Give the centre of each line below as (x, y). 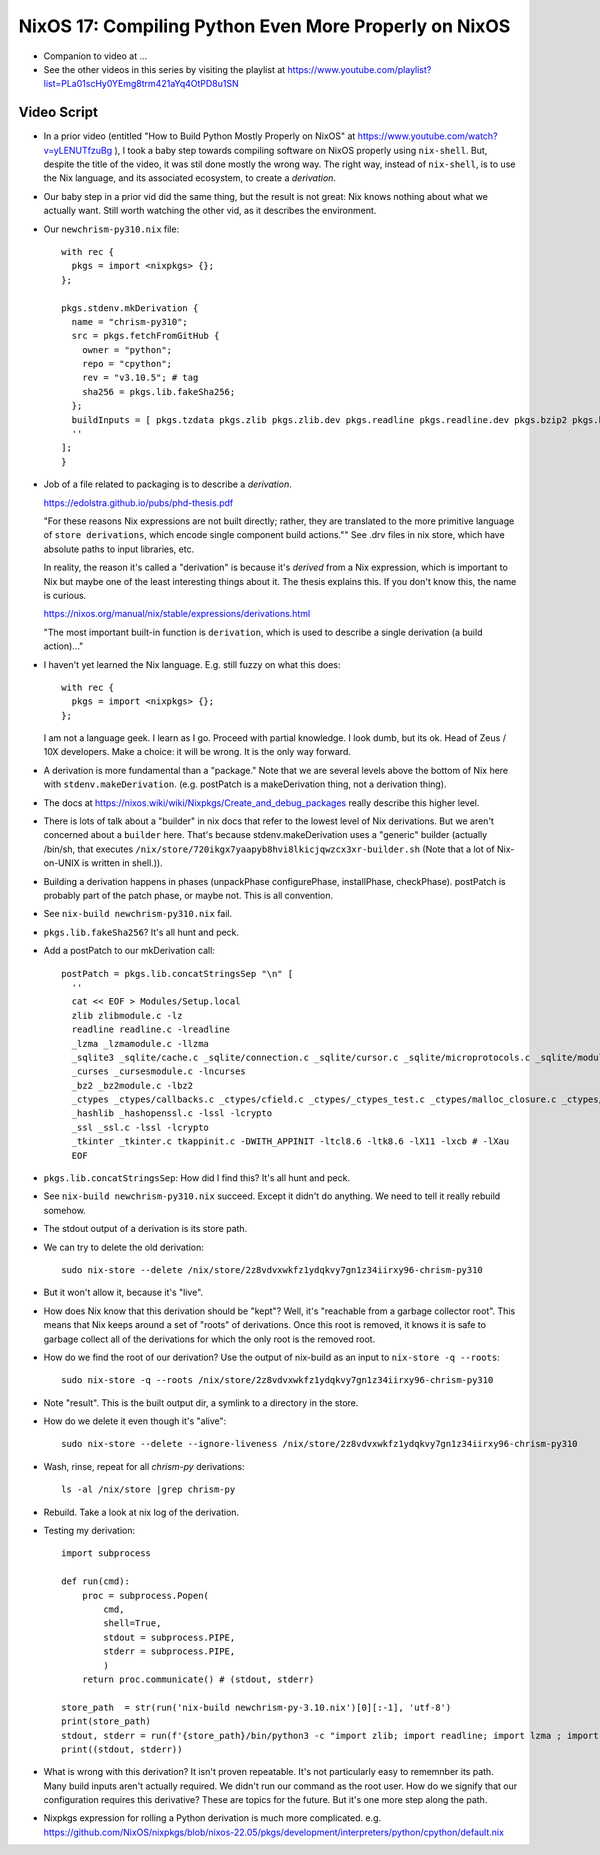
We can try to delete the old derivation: (123, 1247)
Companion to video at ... (95, 56)
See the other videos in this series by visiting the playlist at (164, 69)
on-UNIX (61, 863)
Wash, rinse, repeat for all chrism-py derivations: (144, 1466)
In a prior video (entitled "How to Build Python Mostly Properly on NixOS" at (199, 136)
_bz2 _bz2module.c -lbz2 (132, 1085)
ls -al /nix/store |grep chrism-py (148, 1489)
